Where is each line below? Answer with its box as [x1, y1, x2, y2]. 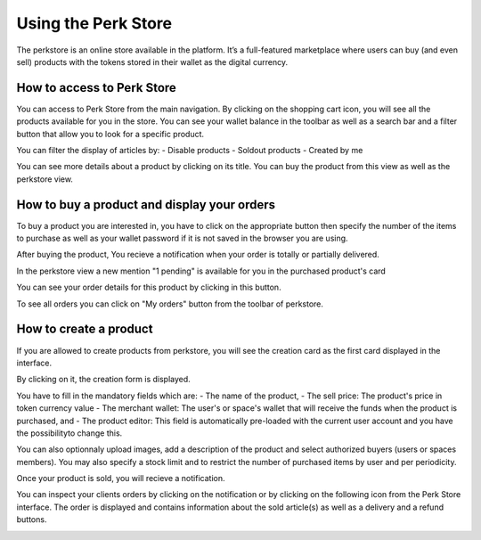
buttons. [16, 514, 47, 525]
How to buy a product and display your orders [16, 197, 276, 212]
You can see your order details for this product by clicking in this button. [16, 282, 281, 293]
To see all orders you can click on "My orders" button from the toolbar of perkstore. [16, 299, 324, 309]
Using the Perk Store [16, 13, 173, 33]
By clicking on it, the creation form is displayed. [16, 374, 191, 385]
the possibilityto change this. [16, 428, 123, 438]
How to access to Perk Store [16, 80, 177, 95]
